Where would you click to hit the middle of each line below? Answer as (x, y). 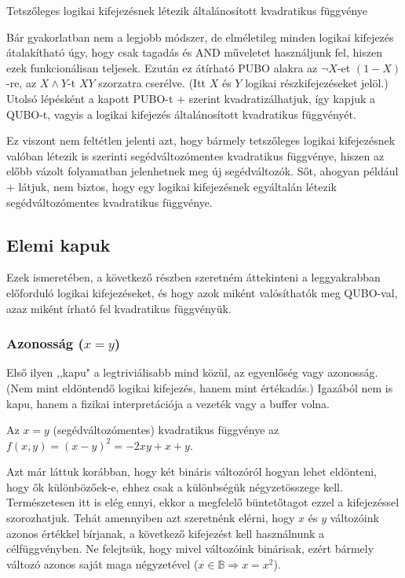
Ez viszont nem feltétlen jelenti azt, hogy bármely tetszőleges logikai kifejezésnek (201, 140)
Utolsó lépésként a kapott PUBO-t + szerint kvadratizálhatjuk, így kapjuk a (191, 98)
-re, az (22, 83)
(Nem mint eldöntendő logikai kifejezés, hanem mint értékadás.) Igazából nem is (200, 387)
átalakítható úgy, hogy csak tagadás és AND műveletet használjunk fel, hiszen (194, 52)
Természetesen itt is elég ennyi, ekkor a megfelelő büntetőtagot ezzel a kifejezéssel (203, 502)
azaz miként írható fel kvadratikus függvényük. (119, 308)
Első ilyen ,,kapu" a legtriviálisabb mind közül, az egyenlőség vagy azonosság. (192, 372)
